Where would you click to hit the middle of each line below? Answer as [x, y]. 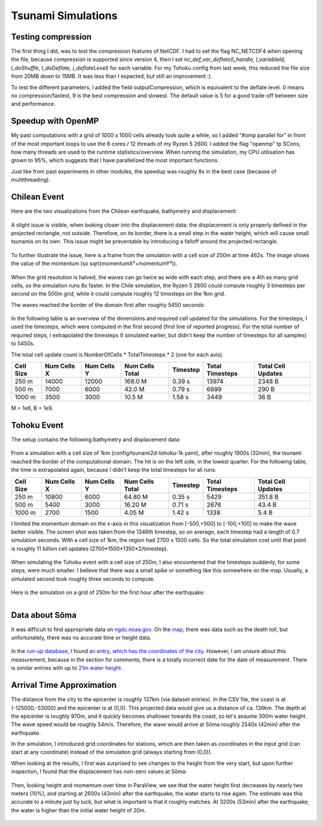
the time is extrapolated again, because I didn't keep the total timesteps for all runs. [114, 470]
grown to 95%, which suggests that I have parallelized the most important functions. [115, 160]
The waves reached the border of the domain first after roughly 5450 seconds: [108, 304]
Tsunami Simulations [64, 16]
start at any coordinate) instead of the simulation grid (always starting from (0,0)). [112, 752]
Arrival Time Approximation [64, 685]
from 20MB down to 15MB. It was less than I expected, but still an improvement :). [112, 76]
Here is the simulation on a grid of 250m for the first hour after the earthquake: [108, 593]
